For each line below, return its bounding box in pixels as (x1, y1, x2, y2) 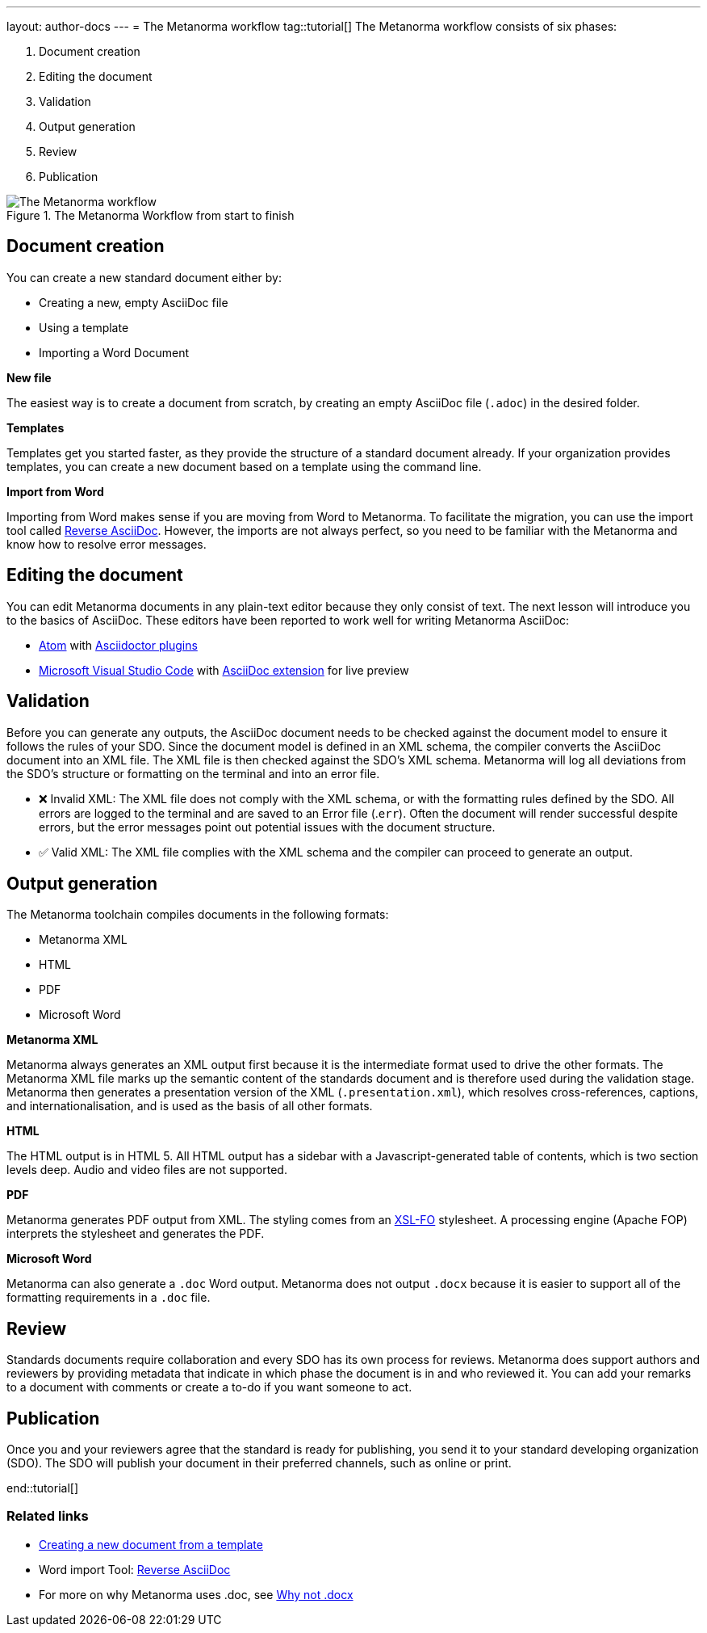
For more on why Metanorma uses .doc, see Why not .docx (39, 1587, 353, 1601)
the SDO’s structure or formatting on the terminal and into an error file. (6, 766, 380, 781)
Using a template (39, 320, 129, 335)
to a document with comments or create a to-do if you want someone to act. (6, 1380, 412, 1395)
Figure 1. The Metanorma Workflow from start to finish (6, 208, 295, 222)
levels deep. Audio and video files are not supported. (6, 1163, 287, 1177)
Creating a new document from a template (39, 1537, 263, 1551)
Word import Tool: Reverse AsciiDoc (39, 1562, 231, 1576)
